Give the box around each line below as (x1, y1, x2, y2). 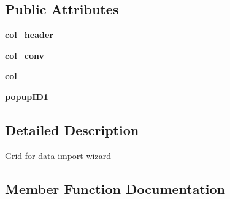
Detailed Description (5, 120, 139, 139)
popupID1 (5, 90, 48, 103)
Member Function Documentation (5, 179, 226, 198)
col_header (5, 28, 53, 41)
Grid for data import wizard (5, 149, 111, 162)
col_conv (5, 49, 45, 61)
